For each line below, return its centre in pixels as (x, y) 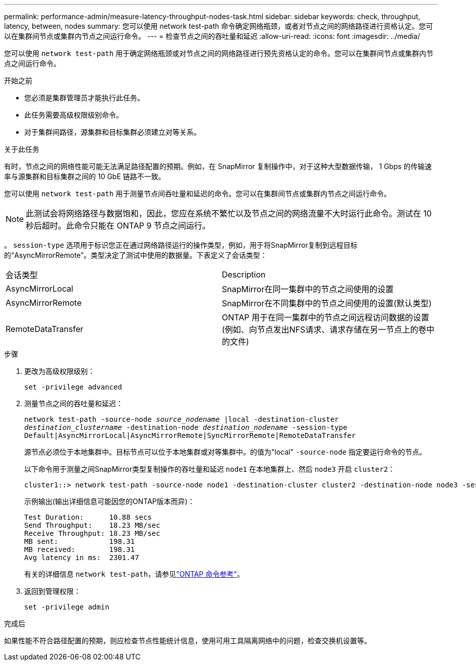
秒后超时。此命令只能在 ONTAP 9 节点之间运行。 (118, 226)
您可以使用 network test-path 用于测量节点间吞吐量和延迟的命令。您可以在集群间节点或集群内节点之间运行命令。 (198, 193)
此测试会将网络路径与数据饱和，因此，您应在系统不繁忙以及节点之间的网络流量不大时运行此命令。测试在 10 (229, 213)
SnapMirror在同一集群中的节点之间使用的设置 (308, 289)
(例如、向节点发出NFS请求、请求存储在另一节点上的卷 (324, 329)
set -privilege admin (67, 607)
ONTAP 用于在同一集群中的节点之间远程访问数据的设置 (326, 317)
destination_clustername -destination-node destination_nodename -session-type (186, 427)
